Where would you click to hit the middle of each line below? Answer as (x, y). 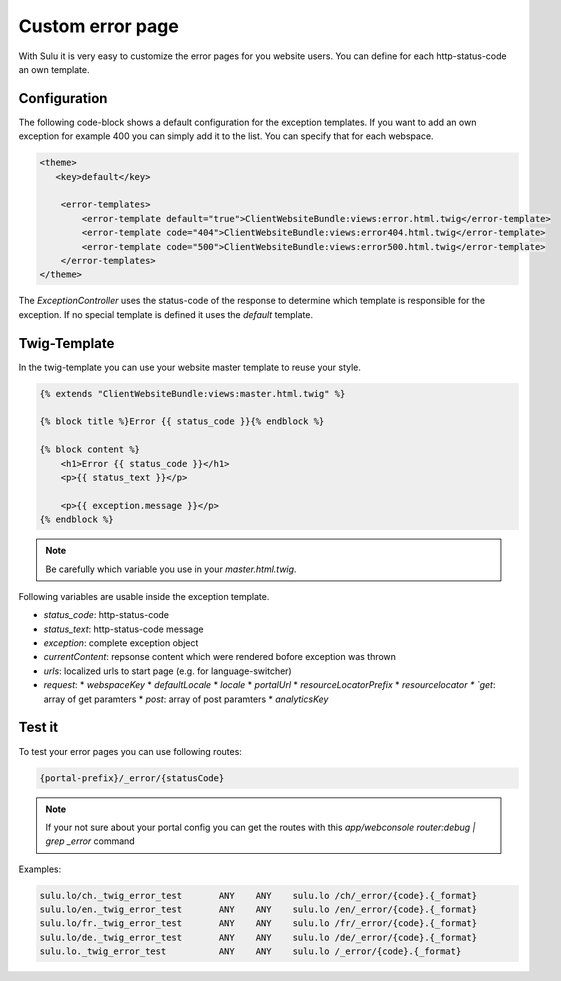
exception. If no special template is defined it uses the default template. (166, 314)
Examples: (40, 869)
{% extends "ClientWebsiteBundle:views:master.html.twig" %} (192, 393)
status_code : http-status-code (106, 615)
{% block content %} (89, 449)
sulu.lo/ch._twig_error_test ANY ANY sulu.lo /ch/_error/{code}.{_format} (258, 895)
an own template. (54, 69)
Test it (38, 727)
